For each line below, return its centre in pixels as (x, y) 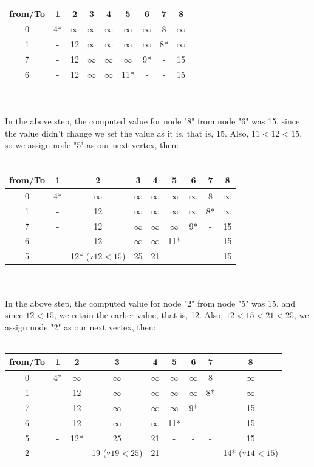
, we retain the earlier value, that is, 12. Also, (138, 315)
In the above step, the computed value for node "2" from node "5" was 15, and (150, 303)
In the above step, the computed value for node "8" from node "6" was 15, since (152, 121)
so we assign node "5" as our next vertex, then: (92, 145)
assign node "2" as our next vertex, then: (80, 326)
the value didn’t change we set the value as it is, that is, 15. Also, (127, 133)
